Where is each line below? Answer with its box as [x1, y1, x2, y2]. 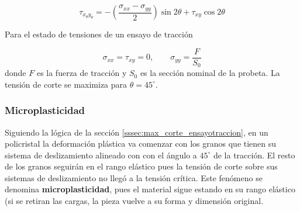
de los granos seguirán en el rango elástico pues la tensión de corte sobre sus [5, 160, 278, 172]
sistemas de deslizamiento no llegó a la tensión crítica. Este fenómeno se [5, 171, 263, 184]
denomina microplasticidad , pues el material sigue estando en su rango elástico [5, 183, 295, 195]
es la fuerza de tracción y [36, 67, 127, 79]
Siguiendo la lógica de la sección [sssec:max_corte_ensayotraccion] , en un [5, 126, 268, 138]
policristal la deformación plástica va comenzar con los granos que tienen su [5, 137, 277, 150]
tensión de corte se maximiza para [5, 78, 127, 90]
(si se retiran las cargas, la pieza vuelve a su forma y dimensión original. [5, 195, 264, 207]
